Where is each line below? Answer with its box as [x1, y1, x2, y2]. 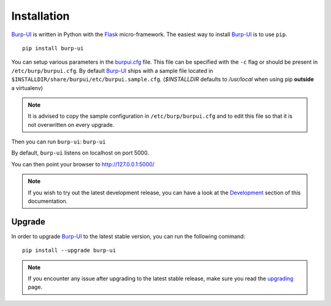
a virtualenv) [11, 84, 43, 91]
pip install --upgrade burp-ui [22, 247, 116, 254]
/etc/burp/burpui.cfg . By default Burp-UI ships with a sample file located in [11, 67, 214, 74]
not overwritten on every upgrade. [28, 121, 115, 128]
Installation [11, 9, 70, 23]
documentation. [28, 197, 68, 205]
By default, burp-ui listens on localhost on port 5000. [11, 149, 150, 156]
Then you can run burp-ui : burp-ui [11, 138, 106, 145]
